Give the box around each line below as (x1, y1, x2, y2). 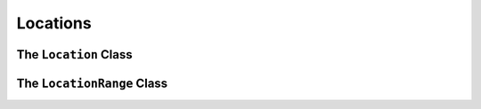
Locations (16, 13, 93, 33)
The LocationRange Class (16, 75, 168, 90)
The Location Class (16, 47, 133, 62)
